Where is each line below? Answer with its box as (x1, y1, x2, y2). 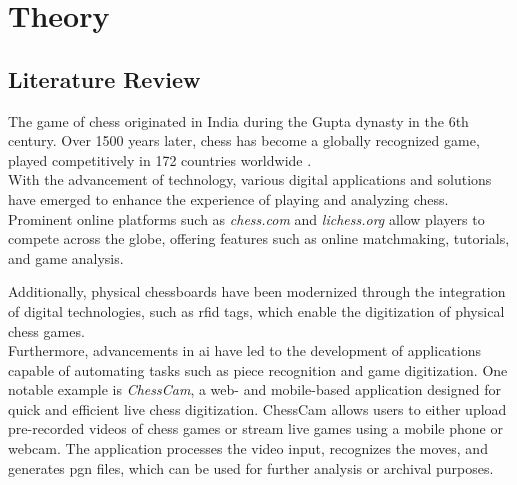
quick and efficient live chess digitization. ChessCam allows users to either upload (8, 398, 507, 419)
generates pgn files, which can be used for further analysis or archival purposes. (8, 457, 494, 478)
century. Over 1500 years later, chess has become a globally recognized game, (8, 130, 480, 151)
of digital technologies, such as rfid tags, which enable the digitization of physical (8, 300, 505, 321)
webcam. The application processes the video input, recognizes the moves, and (8, 438, 488, 459)
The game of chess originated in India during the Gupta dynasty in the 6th (8, 110, 469, 131)
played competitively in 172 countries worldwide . (8, 149, 312, 170)
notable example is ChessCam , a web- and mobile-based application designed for (8, 379, 501, 400)
